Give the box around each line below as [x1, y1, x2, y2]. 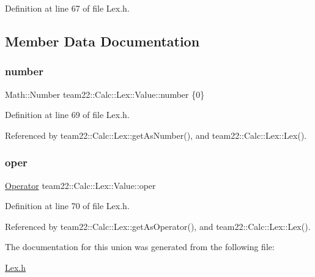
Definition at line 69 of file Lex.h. [5, 108, 130, 121]
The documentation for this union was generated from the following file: [5, 240, 275, 253]
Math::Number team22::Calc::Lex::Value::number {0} [5, 87, 205, 100]
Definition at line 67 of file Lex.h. [5, 2, 130, 14]
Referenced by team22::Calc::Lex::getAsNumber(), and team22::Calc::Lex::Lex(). [5, 128, 307, 141]
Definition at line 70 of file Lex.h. [5, 199, 130, 212]
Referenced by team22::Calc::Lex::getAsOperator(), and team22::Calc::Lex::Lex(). [5, 220, 311, 232]
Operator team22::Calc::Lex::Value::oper [5, 179, 156, 191]
